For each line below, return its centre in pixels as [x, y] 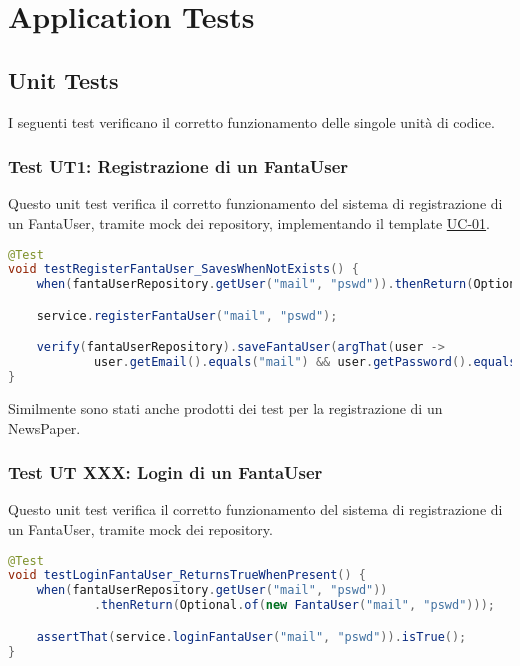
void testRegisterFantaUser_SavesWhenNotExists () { [183, 269]
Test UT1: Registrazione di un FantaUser [178, 166]
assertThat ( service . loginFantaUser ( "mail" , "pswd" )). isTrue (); [251, 636]
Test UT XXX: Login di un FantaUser [165, 472]
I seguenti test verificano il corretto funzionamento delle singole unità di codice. [251, 121]
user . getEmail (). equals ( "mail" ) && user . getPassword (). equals [305, 362]
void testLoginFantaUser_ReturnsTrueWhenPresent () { [187, 575]
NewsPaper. [44, 427]
